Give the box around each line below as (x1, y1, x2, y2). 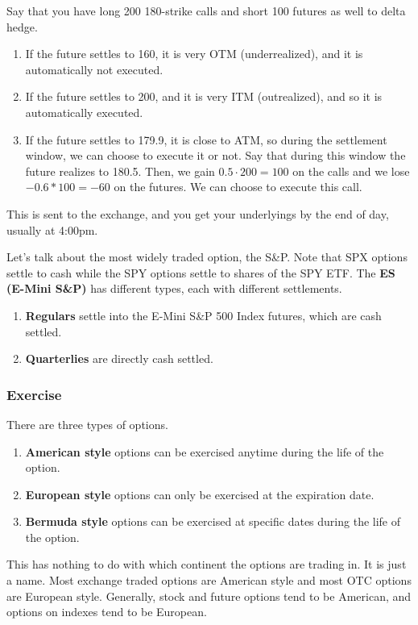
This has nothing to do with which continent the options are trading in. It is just (6, 556, 407, 573)
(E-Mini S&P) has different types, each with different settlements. (6, 280, 342, 297)
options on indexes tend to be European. (6, 603, 207, 620)
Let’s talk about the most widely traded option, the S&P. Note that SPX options (6, 248, 408, 265)
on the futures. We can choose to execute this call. (114, 178, 362, 195)
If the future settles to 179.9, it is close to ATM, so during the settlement (25, 131, 387, 148)
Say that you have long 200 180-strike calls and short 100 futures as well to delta (6, 2, 406, 19)
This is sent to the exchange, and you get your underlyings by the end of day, (6, 205, 389, 222)
